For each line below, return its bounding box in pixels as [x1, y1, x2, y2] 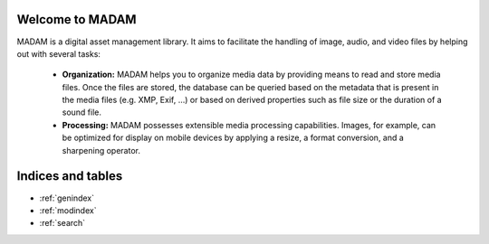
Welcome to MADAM [16, 12, 137, 27]
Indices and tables [16, 168, 123, 184]
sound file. [62, 107, 102, 117]
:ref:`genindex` [39, 192, 95, 203]
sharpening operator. [62, 145, 140, 155]
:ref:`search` [39, 218, 86, 229]
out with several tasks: [16, 48, 101, 59]
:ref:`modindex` [39, 204, 97, 216]
